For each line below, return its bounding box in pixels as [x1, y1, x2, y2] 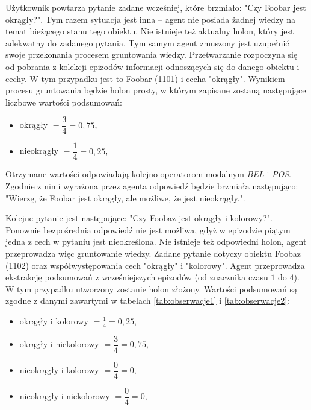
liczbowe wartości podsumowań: [5, 95, 122, 108]
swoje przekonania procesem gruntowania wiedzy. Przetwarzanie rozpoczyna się [5, 48, 298, 61]
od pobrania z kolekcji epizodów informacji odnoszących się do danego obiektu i [5, 60, 300, 72]
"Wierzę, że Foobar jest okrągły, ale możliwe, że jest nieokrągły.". [5, 191, 245, 204]
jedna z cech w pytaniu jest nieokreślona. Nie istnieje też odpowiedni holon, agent [5, 235, 307, 248]
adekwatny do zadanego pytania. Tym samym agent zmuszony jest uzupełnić [5, 36, 289, 49]
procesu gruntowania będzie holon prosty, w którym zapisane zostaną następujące [5, 84, 306, 96]
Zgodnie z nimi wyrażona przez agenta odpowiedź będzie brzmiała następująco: [5, 180, 298, 192]
